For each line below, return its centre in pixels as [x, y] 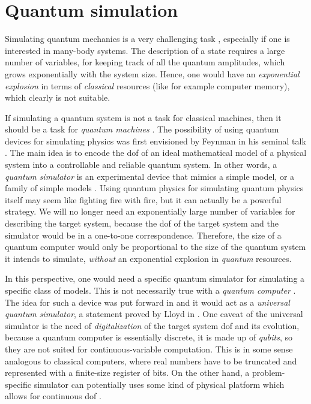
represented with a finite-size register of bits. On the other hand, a [127, 373]
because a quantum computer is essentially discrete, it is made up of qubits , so [149, 337]
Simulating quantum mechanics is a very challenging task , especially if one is [147, 39]
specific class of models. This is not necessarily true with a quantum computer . [150, 290]
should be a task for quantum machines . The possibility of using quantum [142, 129]
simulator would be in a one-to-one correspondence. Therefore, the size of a [143, 235]
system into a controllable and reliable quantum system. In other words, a [141, 165]
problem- [268, 373]
